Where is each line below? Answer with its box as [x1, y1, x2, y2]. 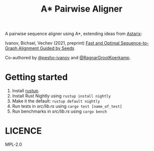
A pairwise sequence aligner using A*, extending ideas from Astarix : [5, 31, 142, 37]
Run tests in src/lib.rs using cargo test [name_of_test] [12, 103, 122, 109]
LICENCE [5, 125, 42, 136]
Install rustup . [12, 88, 40, 94]
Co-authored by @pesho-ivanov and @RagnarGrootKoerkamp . [5, 55, 131, 61]
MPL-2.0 [5, 142, 22, 148]
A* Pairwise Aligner [40, 3, 123, 15]
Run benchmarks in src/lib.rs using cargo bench [12, 108, 107, 115]
